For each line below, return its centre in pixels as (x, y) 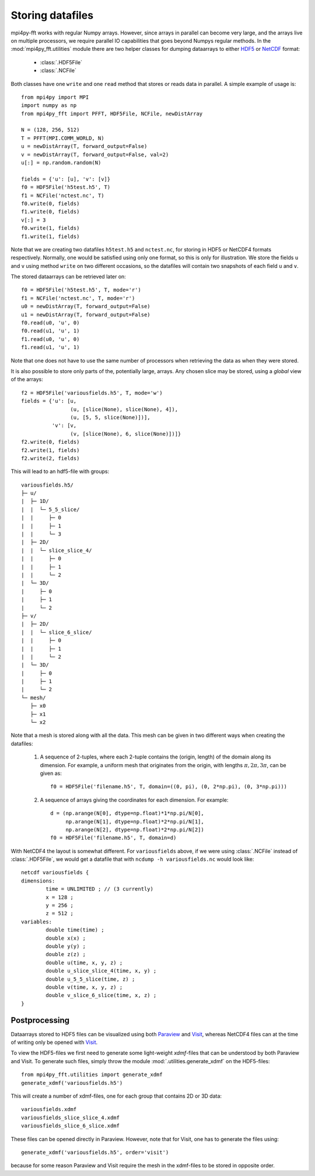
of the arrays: (27, 380)
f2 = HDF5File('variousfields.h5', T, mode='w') (92, 393)
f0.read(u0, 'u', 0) (50, 323)
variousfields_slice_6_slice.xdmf (70, 1126)
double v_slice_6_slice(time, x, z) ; (101, 995)
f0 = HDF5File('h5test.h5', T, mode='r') (81, 290)
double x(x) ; (66, 938)
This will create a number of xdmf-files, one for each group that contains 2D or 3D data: (116, 1096)
